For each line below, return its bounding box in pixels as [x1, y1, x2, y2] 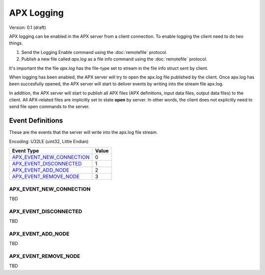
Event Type [12, 148, 39, 154]
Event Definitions [9, 117, 63, 125]
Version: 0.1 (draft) [9, 25, 46, 30]
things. [9, 40, 23, 46]
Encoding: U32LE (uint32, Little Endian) [9, 138, 89, 144]
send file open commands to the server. [9, 103, 90, 110]
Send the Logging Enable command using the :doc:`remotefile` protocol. [21, 49, 167, 55]
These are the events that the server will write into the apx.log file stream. [9, 129, 158, 135]
